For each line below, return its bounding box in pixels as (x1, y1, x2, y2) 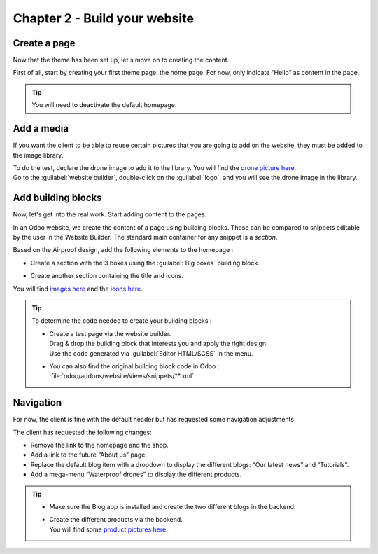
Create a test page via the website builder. (49, 329, 171, 338)
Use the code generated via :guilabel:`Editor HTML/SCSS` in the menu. (49, 349, 253, 357)
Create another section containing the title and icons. (30, 272, 183, 280)
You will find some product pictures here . (49, 525, 168, 534)
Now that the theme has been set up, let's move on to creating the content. (13, 56, 230, 64)
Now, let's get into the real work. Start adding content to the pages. (13, 210, 206, 219)
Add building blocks (13, 192, 102, 204)
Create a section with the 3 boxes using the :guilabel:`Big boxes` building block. (30, 258, 260, 267)
